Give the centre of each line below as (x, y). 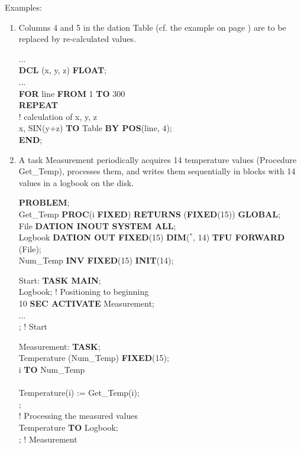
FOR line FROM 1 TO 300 (72, 93)
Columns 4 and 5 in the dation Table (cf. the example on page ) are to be (152, 27)
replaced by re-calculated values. (77, 39)
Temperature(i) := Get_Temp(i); (79, 393)
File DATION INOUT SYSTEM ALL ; (97, 225)
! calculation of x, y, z (58, 116)
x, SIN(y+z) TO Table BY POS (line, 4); (95, 128)
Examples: (23, 7)
